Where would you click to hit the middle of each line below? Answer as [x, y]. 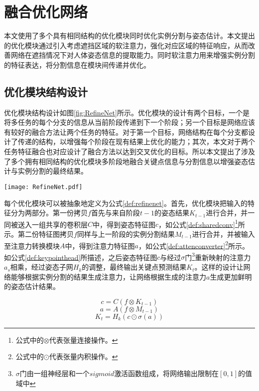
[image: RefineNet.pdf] [43, 187]
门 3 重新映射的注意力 [218, 256]
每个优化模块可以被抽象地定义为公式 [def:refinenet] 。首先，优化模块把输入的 [126, 203]
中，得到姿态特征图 [124, 224]
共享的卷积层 [66, 224]
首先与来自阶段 [115, 213]
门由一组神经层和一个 [55, 373]
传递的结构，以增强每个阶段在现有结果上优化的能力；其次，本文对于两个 [136, 142]
